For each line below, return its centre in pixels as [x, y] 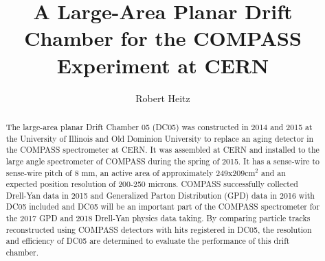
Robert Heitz [163, 98]
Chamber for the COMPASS [163, 38]
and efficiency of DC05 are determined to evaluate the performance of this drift [148, 241]
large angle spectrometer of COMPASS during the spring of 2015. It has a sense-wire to [162, 161]
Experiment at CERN [163, 65]
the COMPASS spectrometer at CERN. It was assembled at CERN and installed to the [162, 150]
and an [273, 172]
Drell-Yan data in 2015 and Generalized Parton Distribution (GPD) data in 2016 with [160, 195]
